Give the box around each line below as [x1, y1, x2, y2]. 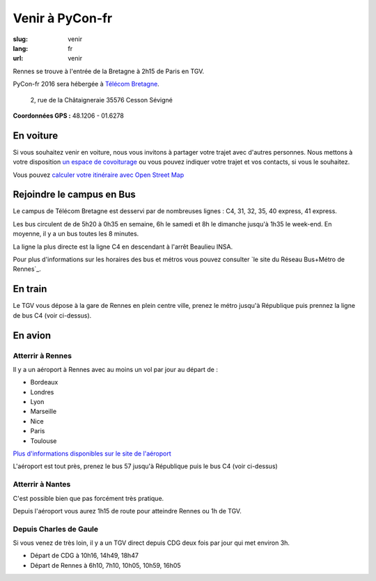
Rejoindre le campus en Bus [13, 189, 136, 201]
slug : [13, 35, 28, 43]
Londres [30, 387, 54, 396]
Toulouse [30, 436, 57, 445]
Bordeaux [30, 378, 58, 387]
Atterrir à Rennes [13, 350, 72, 360]
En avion [13, 330, 52, 341]
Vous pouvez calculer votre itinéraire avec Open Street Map [13, 171, 185, 179]
